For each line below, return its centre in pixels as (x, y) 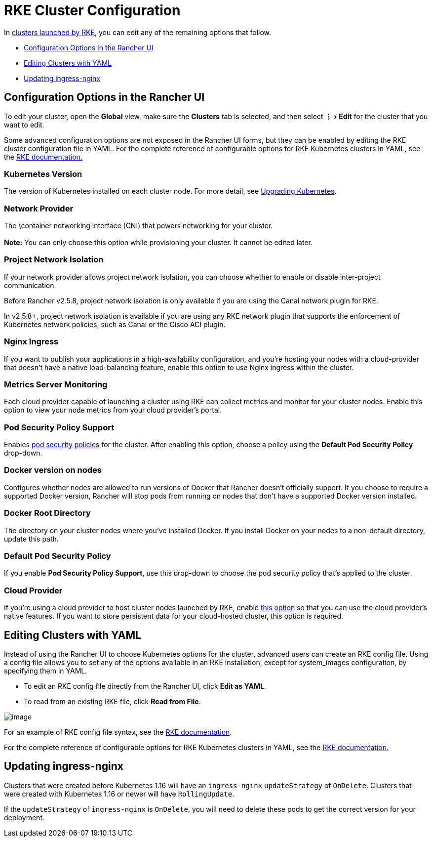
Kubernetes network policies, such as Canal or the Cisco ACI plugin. (115, 324)
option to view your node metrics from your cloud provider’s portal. (113, 410)
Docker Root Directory (47, 513)
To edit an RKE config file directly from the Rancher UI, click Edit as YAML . (145, 686)
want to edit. (24, 125)
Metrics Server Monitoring (56, 384)
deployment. (24, 817)
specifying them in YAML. (46, 671)
